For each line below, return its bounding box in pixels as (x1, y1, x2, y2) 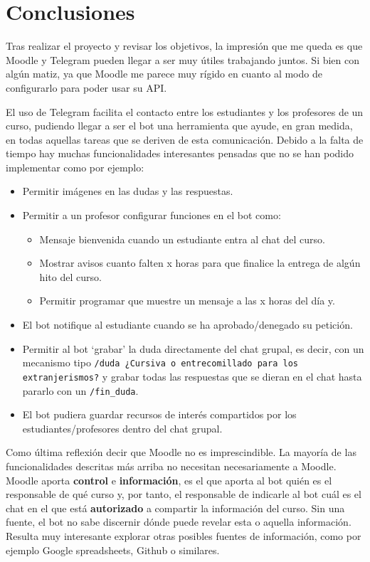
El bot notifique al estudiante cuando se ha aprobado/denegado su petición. (22, 317, 353, 332)
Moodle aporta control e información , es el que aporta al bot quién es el (6, 472, 332, 487)
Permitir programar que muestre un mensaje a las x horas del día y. (39, 293, 335, 308)
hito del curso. (39, 269, 102, 284)
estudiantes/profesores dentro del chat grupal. (22, 420, 223, 435)
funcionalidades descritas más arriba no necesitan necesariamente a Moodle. (6, 458, 337, 473)
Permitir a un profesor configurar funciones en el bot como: (22, 208, 281, 223)
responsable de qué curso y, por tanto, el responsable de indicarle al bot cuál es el (6, 487, 361, 502)
